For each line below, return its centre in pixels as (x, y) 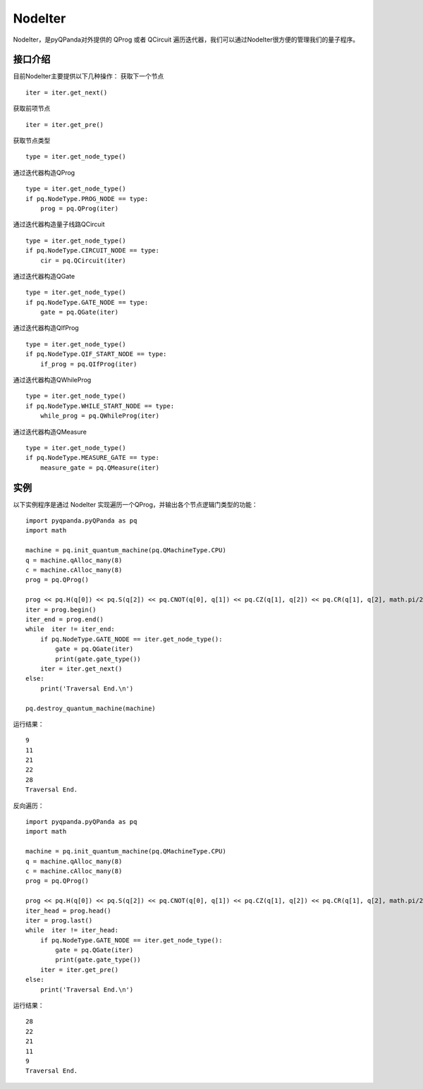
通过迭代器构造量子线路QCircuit (59, 224)
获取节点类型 (32, 140)
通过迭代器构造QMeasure (50, 432)
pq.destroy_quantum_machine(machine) (91, 708)
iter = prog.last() (59, 920)
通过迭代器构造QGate (44, 276)
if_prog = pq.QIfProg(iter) (88, 364)
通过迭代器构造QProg (44, 172)
